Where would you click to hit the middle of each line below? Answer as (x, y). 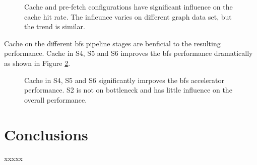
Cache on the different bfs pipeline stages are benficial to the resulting (112, 43)
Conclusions (46, 134)
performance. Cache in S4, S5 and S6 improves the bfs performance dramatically (128, 53)
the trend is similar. (55, 26)
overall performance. (56, 99)
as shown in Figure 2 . (37, 63)
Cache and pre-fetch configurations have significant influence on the (128, 7)
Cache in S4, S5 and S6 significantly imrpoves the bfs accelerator (124, 80)
